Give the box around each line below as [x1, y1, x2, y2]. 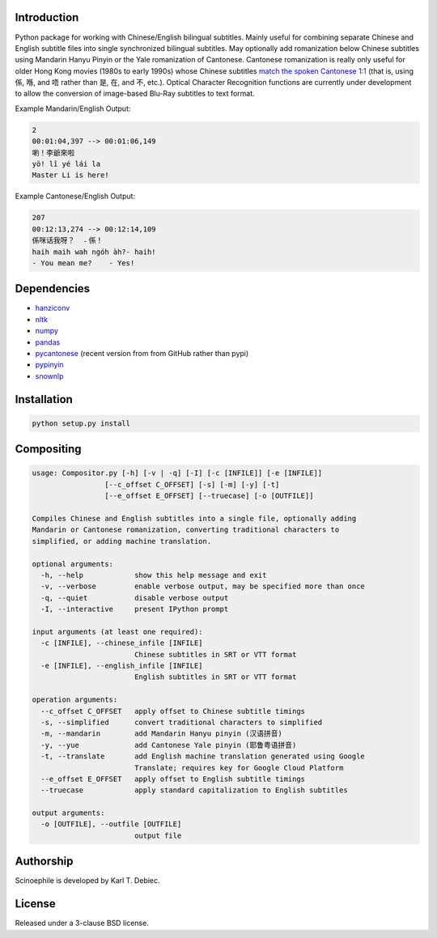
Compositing [15, 442, 82, 456]
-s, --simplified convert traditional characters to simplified [40, 717, 323, 727]
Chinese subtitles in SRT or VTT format [134, 650, 297, 659]
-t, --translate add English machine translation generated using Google [40, 752, 366, 761]
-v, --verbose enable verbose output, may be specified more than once [40, 582, 366, 591]
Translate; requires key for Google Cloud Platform [134, 763, 344, 772]
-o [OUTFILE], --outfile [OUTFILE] [40, 820, 182, 829]
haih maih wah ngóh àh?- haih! [32, 247, 157, 257]
